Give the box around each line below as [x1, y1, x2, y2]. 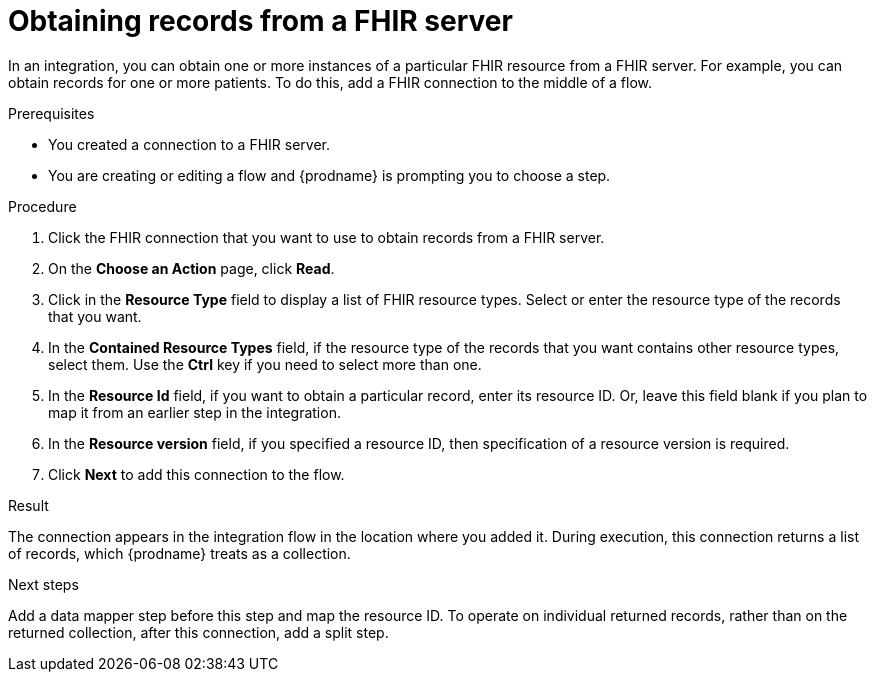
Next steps [8, 575, 79, 593]
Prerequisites [8, 104, 95, 122]
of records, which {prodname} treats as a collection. [8, 544, 351, 562]
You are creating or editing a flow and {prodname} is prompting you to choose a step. [48, 166, 611, 184]
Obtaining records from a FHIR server [8, 4, 513, 38]
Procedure [8, 197, 77, 215]
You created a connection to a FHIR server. [48, 135, 330, 153]
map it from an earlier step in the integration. [48, 403, 341, 421]
